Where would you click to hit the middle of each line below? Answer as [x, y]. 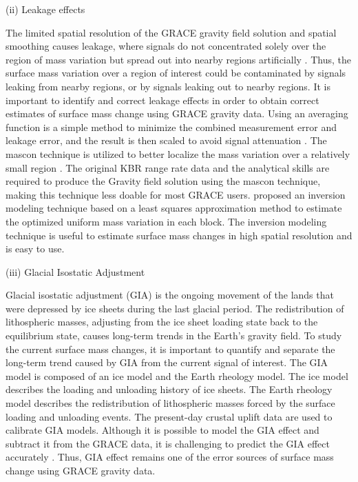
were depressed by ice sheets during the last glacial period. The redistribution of [175, 308]
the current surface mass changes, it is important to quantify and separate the [170, 349]
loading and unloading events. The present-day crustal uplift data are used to [169, 416]
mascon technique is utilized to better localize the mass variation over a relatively [178, 153]
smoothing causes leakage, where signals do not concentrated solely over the [166, 46]
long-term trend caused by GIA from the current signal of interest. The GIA [167, 362]
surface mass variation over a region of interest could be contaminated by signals [176, 73]
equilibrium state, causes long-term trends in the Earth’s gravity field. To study [174, 335]
